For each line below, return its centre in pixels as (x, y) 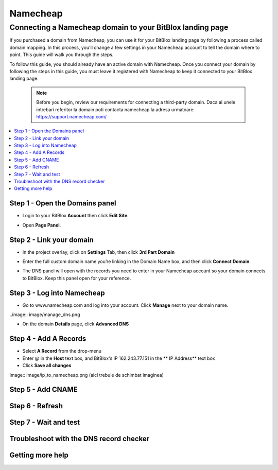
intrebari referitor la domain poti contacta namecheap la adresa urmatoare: (116, 109)
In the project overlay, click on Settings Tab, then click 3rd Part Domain (99, 252)
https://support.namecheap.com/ (72, 116)
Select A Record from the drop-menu (62, 351)
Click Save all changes (47, 365)
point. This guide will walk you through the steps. (62, 55)
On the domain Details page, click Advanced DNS (76, 324)
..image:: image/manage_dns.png (45, 315)
